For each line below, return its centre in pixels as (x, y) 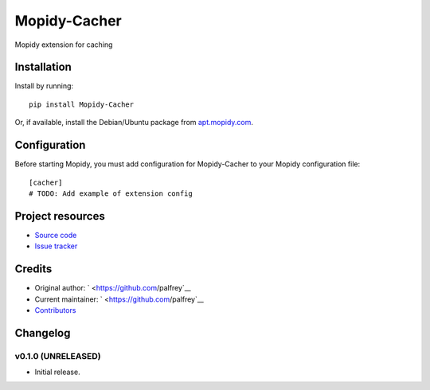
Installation (43, 67)
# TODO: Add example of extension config (111, 193)
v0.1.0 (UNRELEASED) (58, 356)
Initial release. (57, 372)
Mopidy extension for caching (64, 45)
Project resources (60, 216)
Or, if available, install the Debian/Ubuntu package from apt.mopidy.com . (134, 123)
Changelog (43, 333)
